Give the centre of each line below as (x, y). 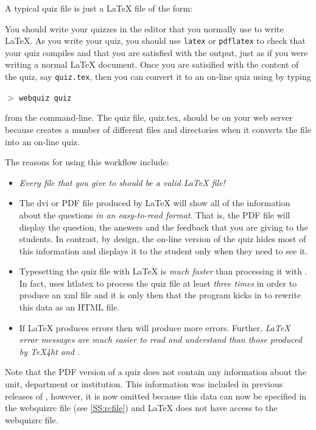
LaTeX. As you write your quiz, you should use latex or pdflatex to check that (155, 41)
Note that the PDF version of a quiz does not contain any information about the (156, 372)
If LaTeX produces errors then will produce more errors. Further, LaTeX (155, 327)
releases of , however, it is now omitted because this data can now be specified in (156, 396)
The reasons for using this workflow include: (87, 162)
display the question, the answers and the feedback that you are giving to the (163, 227)
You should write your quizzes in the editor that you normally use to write (144, 28)
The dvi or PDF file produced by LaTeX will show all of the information (155, 203)
